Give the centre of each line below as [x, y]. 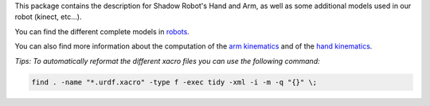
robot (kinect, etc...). [48, 17]
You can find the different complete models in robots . [102, 31]
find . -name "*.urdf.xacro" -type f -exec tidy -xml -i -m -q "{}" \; [174, 82]
